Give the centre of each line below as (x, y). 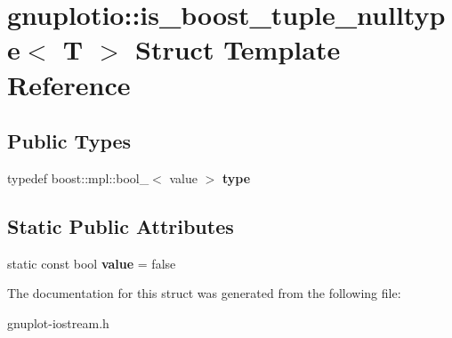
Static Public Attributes (121, 225)
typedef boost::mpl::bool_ (78, 177)
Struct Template (238, 49)
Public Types (69, 141)
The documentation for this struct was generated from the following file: (204, 293)
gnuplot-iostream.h (58, 322)
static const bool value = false (92, 263)
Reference (69, 84)
